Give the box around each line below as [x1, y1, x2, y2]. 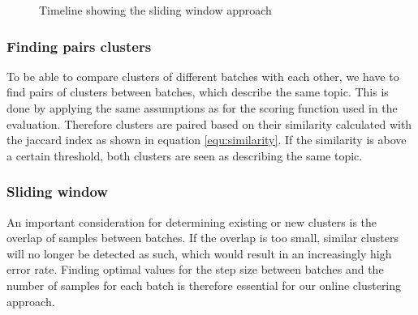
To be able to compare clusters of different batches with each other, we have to [6, 67, 399, 84]
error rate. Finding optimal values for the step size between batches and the [6, 261, 384, 278]
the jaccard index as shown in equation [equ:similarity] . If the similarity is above [6, 131, 407, 148]
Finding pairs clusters [6, 36, 152, 56]
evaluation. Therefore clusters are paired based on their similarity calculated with [6, 115, 412, 132]
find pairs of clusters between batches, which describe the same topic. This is [6, 83, 389, 100]
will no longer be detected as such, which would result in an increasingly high [6, 245, 392, 262]
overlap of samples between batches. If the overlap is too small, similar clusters [6, 229, 399, 246]
